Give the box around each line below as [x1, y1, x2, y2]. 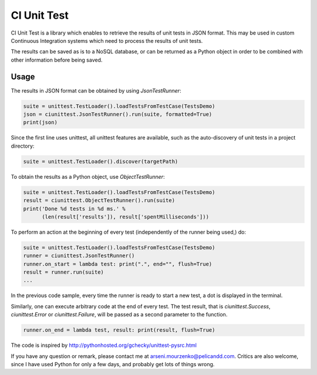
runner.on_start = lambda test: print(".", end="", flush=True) [23, 261, 213, 267]
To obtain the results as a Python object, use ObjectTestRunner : [11, 173, 165, 180]
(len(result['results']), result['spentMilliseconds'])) [42, 213, 210, 220]
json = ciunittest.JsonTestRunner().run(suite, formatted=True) [23, 111, 213, 117]
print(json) [23, 119, 58, 126]
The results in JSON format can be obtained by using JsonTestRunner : [11, 87, 181, 94]
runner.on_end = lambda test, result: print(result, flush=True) [23, 327, 215, 333]
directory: [11, 142, 35, 149]
